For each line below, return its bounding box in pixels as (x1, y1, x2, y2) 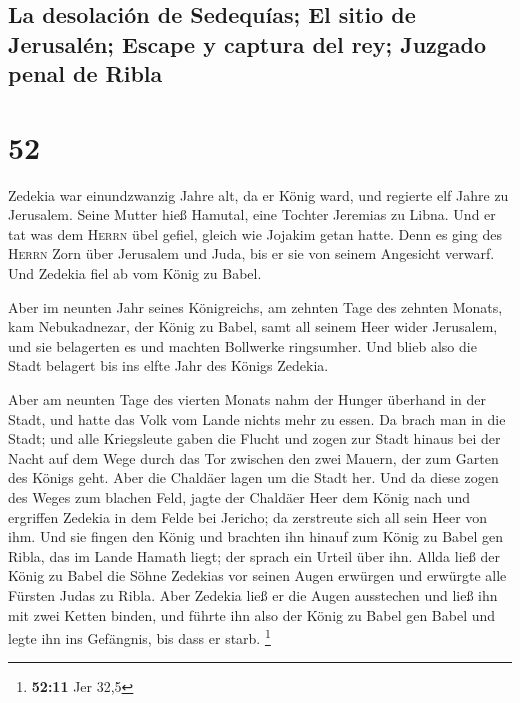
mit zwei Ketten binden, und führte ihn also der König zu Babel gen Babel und (8, 604, 496, 625)
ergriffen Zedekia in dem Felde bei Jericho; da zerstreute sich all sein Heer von (8, 506, 488, 527)
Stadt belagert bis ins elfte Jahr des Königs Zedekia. (8, 355, 329, 376)
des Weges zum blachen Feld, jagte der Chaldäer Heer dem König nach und (8, 487, 471, 507)
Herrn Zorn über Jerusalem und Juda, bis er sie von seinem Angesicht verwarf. (8, 243, 495, 264)
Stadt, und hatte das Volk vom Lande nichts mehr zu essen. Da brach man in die (8, 408, 506, 429)
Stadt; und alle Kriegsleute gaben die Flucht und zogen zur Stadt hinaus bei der (8, 428, 501, 449)
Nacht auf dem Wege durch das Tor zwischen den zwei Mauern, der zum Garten (8, 447, 499, 468)
